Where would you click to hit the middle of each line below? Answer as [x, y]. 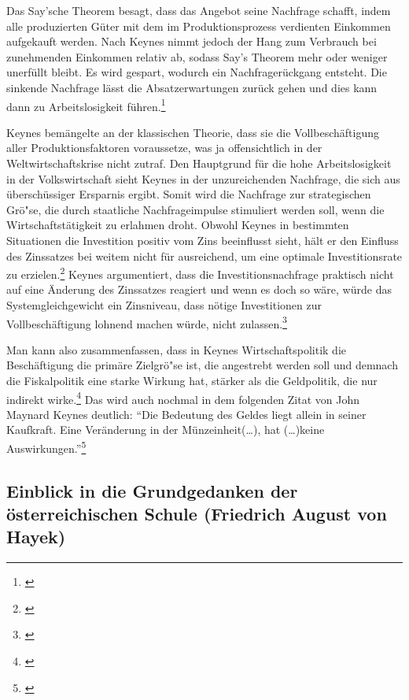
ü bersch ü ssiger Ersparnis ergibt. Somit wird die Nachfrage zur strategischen [189, 194]
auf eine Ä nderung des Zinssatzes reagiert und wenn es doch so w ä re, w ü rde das [199, 289]
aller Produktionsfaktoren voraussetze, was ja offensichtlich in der [164, 148]
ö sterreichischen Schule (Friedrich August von [197, 514]
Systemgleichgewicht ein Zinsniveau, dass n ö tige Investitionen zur [164, 305]
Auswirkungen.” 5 [46, 447]
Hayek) [36, 537]
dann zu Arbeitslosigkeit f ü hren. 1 [86, 105]
